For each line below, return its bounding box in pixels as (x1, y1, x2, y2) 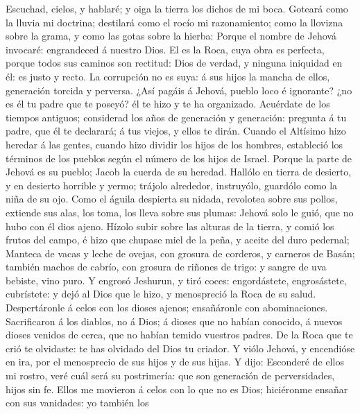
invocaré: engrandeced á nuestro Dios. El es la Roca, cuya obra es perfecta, (6, 42, 325, 56)
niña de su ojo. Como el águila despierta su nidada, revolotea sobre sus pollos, (6, 191, 338, 206)
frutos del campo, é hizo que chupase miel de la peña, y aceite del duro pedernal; (6, 232, 350, 247)
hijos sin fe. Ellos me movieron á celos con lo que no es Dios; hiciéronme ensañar (6, 381, 348, 396)
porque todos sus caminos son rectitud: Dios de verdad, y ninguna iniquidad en (6, 55, 343, 70)
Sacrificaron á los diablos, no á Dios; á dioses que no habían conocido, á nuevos (6, 313, 343, 328)
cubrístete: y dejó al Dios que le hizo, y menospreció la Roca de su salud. (6, 286, 316, 301)
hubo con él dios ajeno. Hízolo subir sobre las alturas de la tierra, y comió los (6, 218, 334, 233)
